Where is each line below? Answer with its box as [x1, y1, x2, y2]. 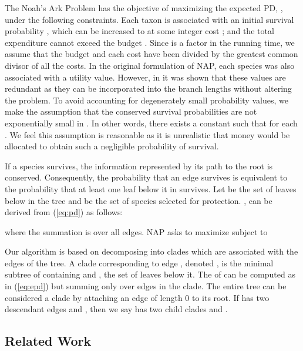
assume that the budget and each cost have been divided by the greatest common [5, 48, 298, 60]
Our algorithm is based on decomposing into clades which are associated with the [5, 245, 298, 258]
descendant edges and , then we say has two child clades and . [5, 303, 228, 315]
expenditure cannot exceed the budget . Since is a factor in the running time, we [5, 36, 295, 48]
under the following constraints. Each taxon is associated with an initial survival [5, 13, 294, 25]
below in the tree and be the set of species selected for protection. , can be [5, 194, 272, 206]
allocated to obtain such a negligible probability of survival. [5, 140, 219, 152]
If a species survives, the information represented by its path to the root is [5, 159, 273, 172]
